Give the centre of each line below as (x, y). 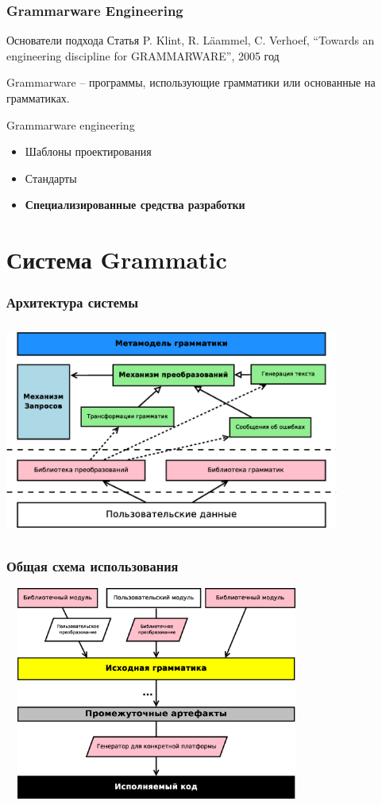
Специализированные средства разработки (135, 205)
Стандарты (51, 178)
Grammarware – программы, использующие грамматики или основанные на (191, 82)
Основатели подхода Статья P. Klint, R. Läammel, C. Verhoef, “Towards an (191, 40)
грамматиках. (38, 98)
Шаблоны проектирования (88, 151)
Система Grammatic (117, 259)
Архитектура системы (72, 302)
